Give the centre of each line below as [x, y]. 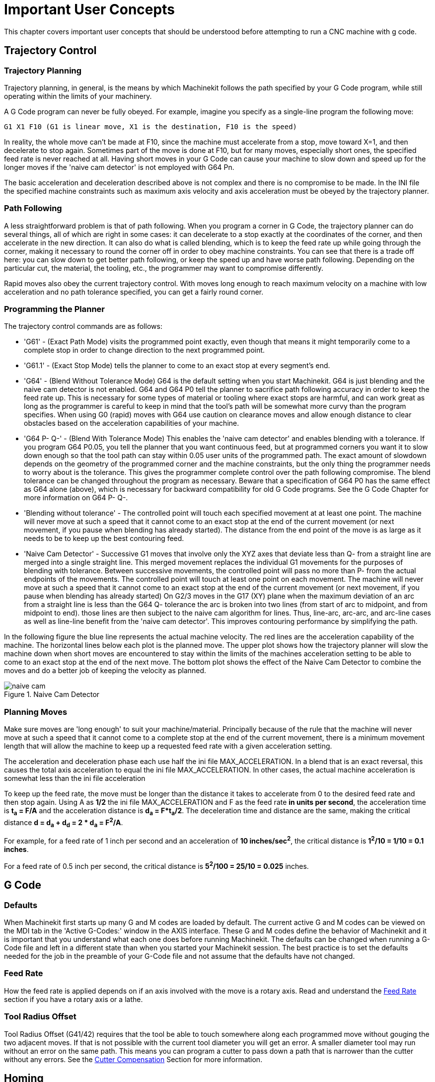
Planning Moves [36, 712]
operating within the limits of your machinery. [78, 96]
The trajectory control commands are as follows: [83, 326]
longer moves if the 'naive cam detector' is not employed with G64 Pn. [119, 167]
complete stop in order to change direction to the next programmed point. [145, 350]
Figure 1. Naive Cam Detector [52, 695]
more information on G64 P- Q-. [76, 498]
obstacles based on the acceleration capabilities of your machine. [132, 423]
